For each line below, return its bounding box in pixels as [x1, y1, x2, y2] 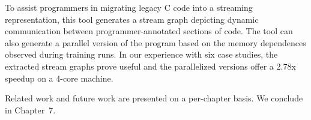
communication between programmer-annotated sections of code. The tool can [5, 25, 293, 37]
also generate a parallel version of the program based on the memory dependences [5, 36, 306, 49]
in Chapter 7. [5, 103, 56, 116]
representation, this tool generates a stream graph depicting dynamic [5, 13, 259, 25]
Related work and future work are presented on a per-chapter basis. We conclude [5, 92, 303, 104]
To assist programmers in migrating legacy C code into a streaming [5, 1, 253, 13]
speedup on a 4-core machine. [5, 71, 113, 84]
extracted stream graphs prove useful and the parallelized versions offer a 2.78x [5, 59, 296, 72]
